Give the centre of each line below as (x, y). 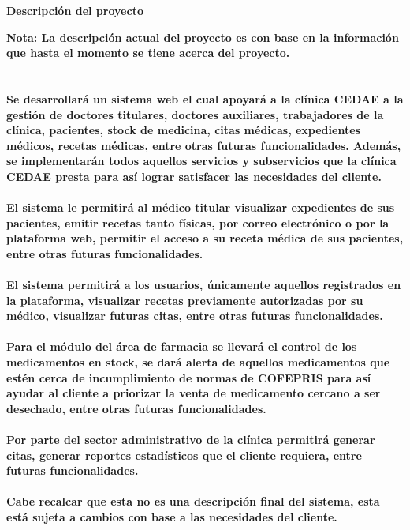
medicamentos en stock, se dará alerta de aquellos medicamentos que (198, 362)
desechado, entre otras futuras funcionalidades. (136, 408)
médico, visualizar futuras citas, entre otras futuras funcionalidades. (195, 316)
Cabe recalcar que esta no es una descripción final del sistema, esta (193, 501)
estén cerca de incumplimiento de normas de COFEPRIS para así (189, 377)
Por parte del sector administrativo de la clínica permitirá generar (191, 440)
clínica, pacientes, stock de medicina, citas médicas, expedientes (183, 130)
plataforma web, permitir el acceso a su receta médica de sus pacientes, (205, 238)
